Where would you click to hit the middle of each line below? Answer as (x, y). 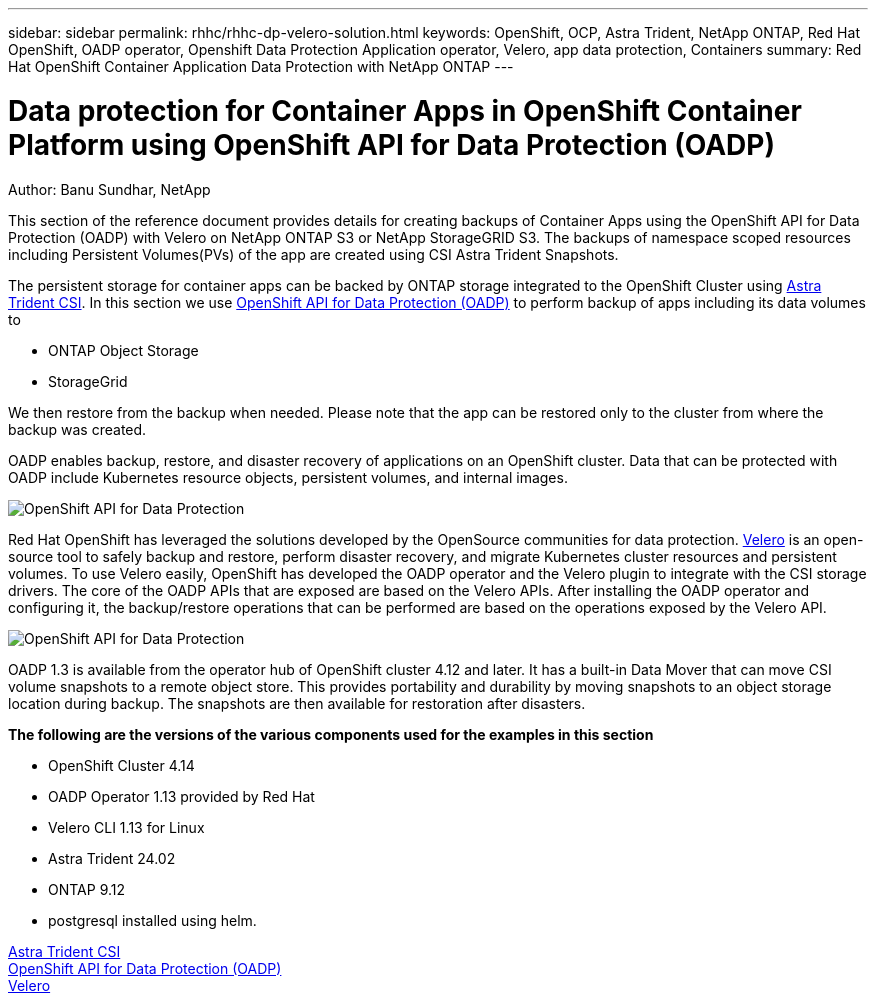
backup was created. (77, 429)
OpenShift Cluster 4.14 (121, 765)
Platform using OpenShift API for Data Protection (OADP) (391, 144)
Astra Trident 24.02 (112, 858)
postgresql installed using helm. (152, 920)
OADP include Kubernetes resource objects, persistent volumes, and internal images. (288, 477)
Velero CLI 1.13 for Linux (126, 827)
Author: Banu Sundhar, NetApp (109, 189)
